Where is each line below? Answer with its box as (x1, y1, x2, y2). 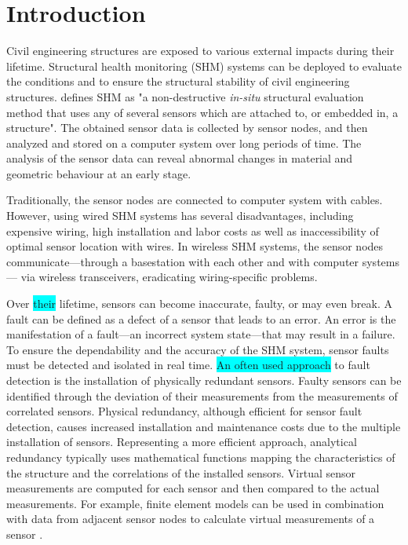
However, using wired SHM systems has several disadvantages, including (6, 207, 354, 224)
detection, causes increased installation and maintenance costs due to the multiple (6, 418, 401, 434)
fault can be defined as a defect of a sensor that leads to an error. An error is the (6, 310, 396, 327)
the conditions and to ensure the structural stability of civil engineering (6, 73, 350, 90)
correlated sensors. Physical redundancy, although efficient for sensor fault (6, 403, 362, 419)
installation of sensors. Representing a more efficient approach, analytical (6, 433, 357, 450)
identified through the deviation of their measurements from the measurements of (6, 387, 398, 404)
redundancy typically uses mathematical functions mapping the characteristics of (6, 448, 395, 465)
